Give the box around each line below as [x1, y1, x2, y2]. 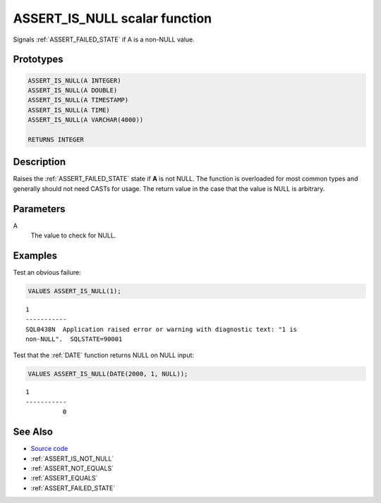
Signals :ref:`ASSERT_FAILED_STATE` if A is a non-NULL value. [13, 35, 195, 44]
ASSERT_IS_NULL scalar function [13, 11, 212, 26]
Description [13, 156, 66, 168]
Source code [30, 445, 68, 453]
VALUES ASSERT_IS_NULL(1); [28, 287, 121, 295]
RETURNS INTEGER [28, 135, 85, 144]
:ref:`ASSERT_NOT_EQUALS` [30, 464, 114, 472]
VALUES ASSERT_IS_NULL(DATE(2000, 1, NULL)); [28, 370, 188, 378]
